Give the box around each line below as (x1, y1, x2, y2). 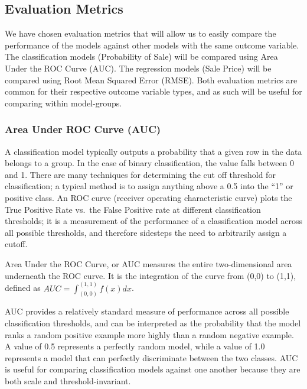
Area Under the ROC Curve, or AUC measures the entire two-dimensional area (5, 257, 292, 270)
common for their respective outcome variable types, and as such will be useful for (5, 85, 302, 98)
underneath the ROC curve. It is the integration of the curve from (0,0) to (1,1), (5, 269, 296, 281)
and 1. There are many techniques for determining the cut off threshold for (5, 168, 276, 180)
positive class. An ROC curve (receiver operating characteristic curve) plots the (5, 191, 292, 203)
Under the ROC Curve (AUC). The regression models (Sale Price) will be (5, 61, 272, 74)
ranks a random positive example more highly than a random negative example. (5, 328, 294, 341)
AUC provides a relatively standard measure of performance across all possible (5, 305, 289, 317)
